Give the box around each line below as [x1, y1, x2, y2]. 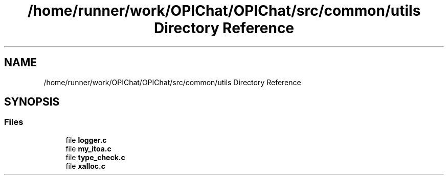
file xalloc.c [65, 161, 105, 170]
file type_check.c [65, 152, 125, 162]
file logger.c [65, 135, 107, 144]
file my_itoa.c [65, 144, 111, 153]
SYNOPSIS [4, 95, 60, 109]
